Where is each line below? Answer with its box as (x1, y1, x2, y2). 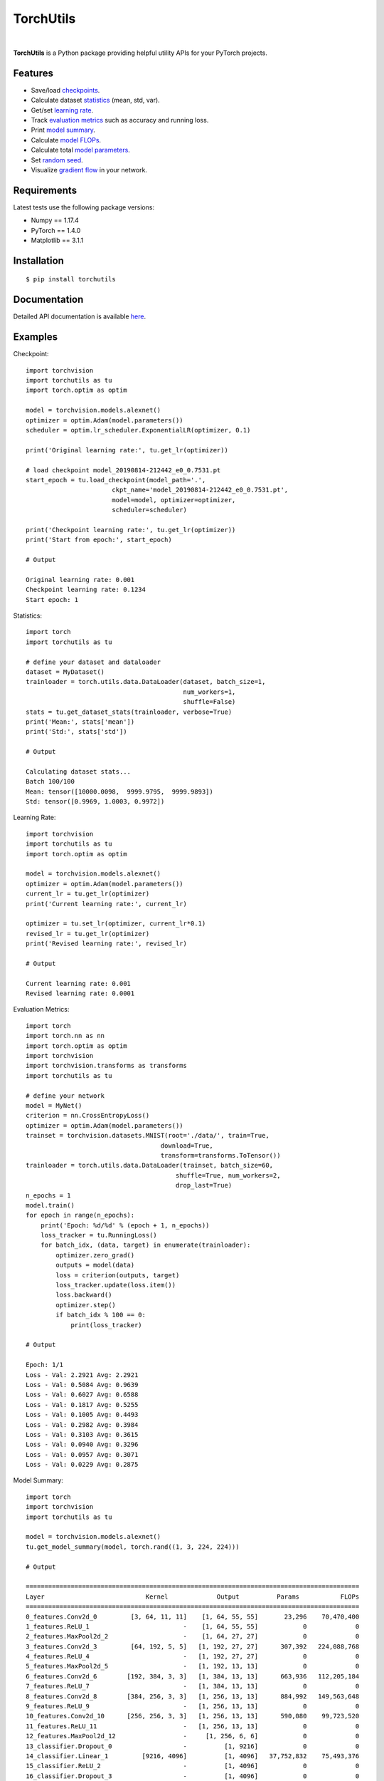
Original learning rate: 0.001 (26, 576, 135, 583)
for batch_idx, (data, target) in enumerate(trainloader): (40, 1241, 251, 1250)
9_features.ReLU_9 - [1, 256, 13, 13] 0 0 (26, 1703, 360, 1710)
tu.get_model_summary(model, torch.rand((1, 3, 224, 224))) (26, 1542, 240, 1551)
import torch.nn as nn (26, 1032, 105, 1040)
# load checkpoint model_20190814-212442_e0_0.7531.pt (26, 466, 221, 474)
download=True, (160, 1141, 213, 1150)
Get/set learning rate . (31, 105, 94, 114)
